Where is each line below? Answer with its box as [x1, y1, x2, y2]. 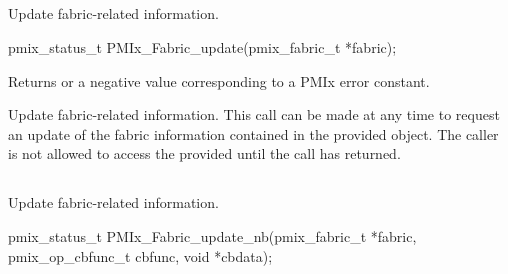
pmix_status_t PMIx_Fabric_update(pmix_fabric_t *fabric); [8, 36, 397, 57]
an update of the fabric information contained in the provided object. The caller [8, 123, 499, 144]
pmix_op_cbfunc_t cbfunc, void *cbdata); [8, 245, 273, 266]
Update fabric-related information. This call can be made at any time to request [8, 104, 500, 125]
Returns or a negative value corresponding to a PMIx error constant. [8, 70, 430, 91]
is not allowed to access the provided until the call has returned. [8, 143, 401, 164]
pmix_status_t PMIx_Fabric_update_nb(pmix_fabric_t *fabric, [8, 225, 417, 246]
